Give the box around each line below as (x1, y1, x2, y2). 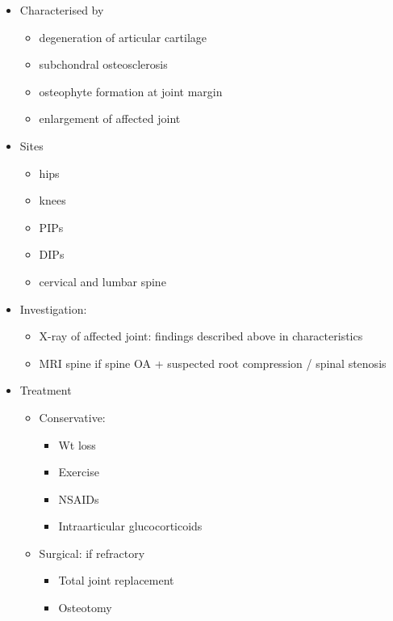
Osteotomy (58, 599, 112, 616)
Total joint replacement (58, 572, 174, 589)
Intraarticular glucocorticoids (58, 517, 203, 534)
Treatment (19, 382, 72, 399)
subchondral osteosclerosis (39, 56, 168, 73)
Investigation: (19, 300, 87, 317)
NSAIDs (58, 490, 99, 507)
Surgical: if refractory (39, 544, 145, 561)
